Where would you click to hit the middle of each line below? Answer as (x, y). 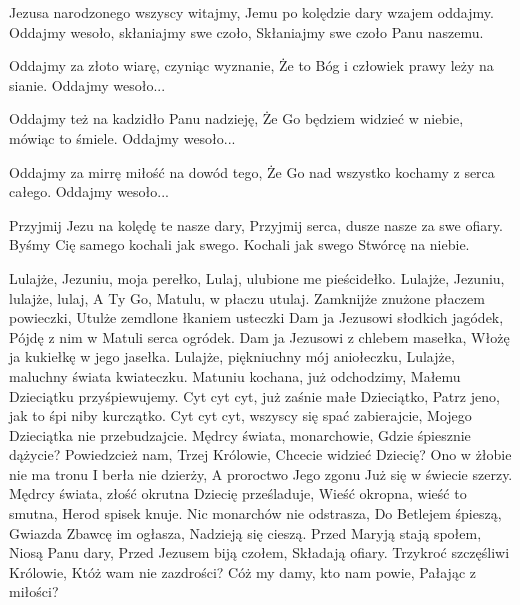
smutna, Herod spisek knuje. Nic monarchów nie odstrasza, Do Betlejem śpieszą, (255, 513)
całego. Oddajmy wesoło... (89, 191)
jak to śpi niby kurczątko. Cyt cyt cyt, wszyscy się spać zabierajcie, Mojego (240, 415)
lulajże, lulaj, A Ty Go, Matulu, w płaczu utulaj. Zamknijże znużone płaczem (247, 297)
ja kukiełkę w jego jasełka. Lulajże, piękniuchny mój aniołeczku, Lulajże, (232, 356)
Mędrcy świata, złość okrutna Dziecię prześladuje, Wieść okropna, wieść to (238, 493)
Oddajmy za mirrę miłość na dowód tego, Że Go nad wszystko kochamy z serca (252, 171)
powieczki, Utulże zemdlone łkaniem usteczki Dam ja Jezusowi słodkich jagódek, (256, 317)
